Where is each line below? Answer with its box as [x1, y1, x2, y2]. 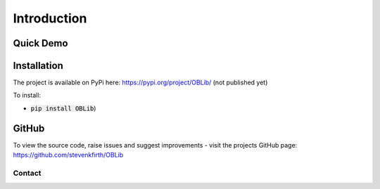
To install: [13, 91, 42, 100]
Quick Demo [13, 37, 68, 49]
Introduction [13, 11, 87, 26]
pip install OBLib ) [30, 104, 96, 112]
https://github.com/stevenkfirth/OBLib [13, 151, 124, 159]
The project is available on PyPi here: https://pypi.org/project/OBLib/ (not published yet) [13, 78, 268, 87]
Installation [13, 60, 63, 72]
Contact [13, 168, 42, 178]
